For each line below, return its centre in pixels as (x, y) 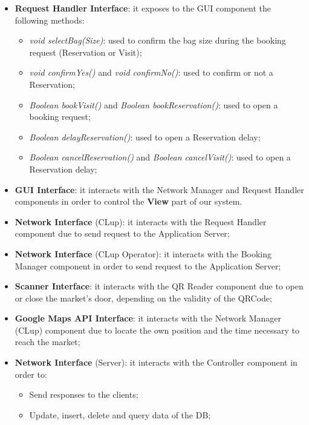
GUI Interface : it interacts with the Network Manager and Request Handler (159, 189)
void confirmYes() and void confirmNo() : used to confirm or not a (151, 72)
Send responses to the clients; (84, 394)
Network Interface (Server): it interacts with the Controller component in (156, 362)
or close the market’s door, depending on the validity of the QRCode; (143, 298)
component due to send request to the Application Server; (122, 233)
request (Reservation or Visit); (86, 52)
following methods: (50, 20)
